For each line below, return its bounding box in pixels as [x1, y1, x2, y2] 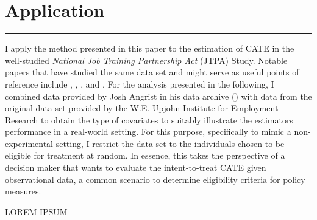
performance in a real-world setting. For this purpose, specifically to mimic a [5, 125, 291, 138]
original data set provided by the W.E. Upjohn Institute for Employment [5, 101, 279, 114]
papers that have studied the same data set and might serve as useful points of [5, 66, 299, 78]
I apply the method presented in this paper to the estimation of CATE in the [5, 42, 294, 55]
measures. [5, 185, 41, 198]
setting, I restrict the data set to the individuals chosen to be [55, 137, 285, 150]
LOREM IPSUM [5, 205, 68, 218]
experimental [5, 137, 53, 150]
